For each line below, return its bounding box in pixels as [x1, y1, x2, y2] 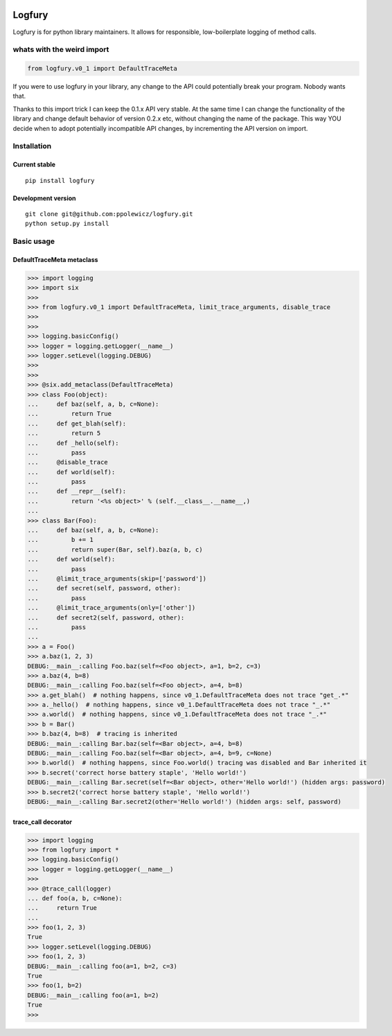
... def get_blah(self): [27, 419, 127, 428]
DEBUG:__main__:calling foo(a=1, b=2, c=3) [27, 962, 178, 970]
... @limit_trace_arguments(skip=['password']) [27, 575, 207, 582]
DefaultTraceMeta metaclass [12, 255, 98, 263]
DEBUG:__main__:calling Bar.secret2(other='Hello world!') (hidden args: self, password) [27, 798, 342, 805]
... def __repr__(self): [27, 487, 127, 495]
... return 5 [27, 430, 101, 437]
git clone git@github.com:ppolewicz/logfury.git [25, 210, 193, 218]
